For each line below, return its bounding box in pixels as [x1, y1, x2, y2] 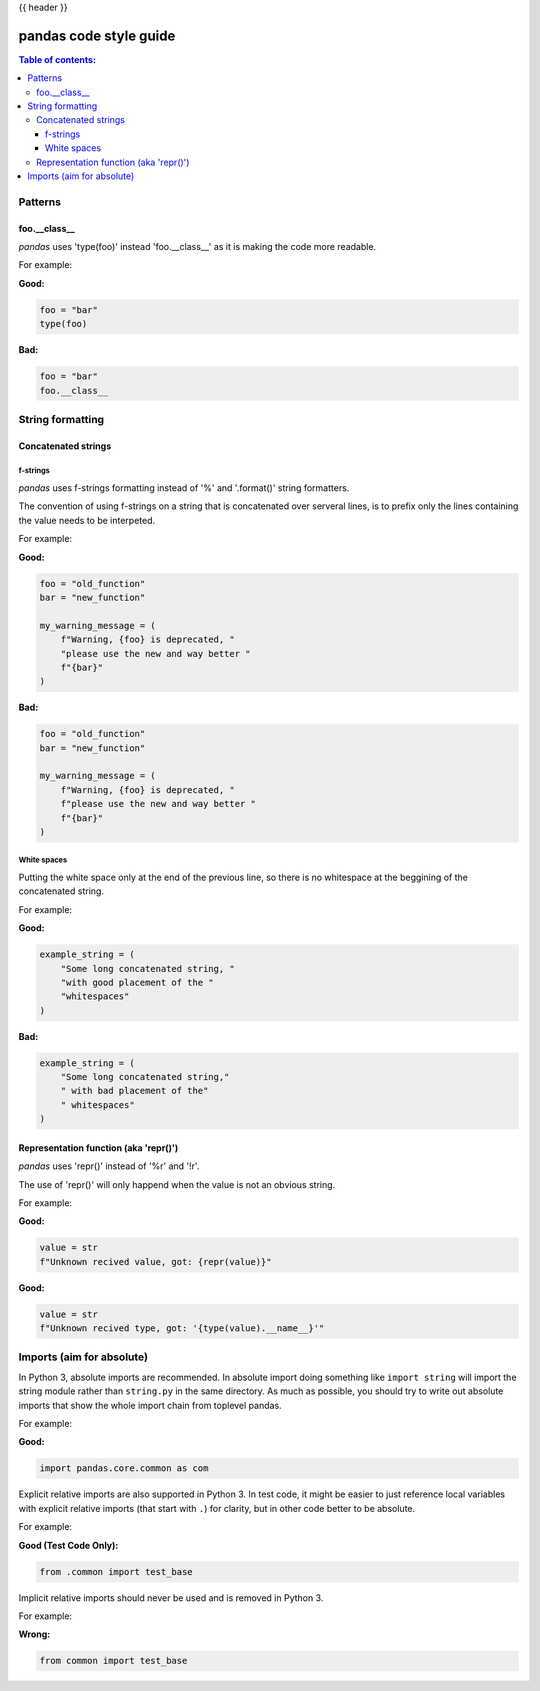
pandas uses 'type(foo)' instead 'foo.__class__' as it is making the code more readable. [18, 240, 377, 252]
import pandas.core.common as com [39, 1463, 209, 1474]
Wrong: [18, 1628, 51, 1640]
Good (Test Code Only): [18, 1539, 119, 1551]
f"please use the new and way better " [60, 798, 257, 810]
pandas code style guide [18, 27, 176, 44]
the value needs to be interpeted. [18, 514, 156, 526]
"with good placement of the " [60, 976, 214, 988]
